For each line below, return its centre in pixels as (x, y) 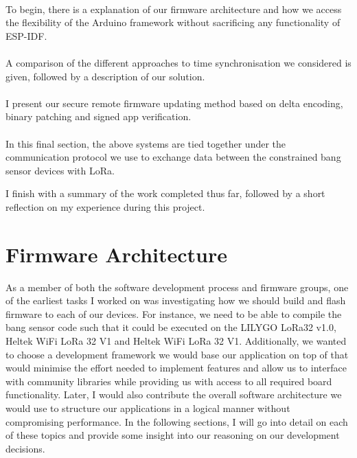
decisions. (25, 448)
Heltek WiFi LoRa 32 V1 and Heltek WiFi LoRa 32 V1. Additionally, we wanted (176, 341)
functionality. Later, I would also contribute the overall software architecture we (174, 394)
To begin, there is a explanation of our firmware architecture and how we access (174, 9)
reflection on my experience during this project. (105, 206)
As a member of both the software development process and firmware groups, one (177, 287)
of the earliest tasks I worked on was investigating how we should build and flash (176, 300)
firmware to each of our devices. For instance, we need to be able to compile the (174, 313)
